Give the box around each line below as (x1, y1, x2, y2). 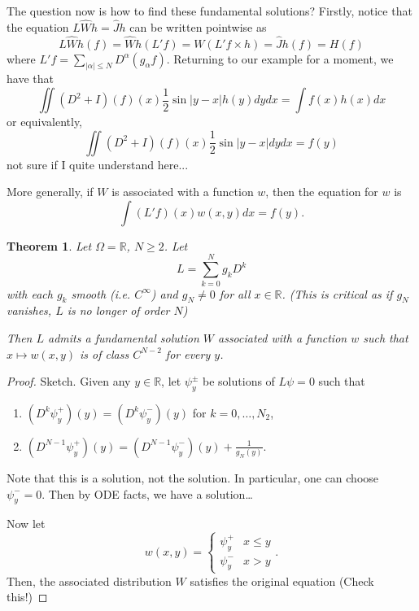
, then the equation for (265, 183, 378, 200)
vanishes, (7, 302, 52, 319)
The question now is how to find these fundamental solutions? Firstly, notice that (7, 2, 412, 19)
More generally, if (7, 183, 94, 200)
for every (165, 345, 211, 362)
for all (219, 285, 251, 302)
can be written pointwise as (129, 18, 267, 35)
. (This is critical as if (282, 285, 393, 302)
